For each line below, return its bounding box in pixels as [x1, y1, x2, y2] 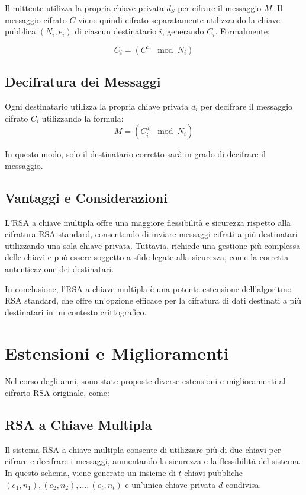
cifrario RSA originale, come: [5, 387, 109, 399]
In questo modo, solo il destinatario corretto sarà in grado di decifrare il [5, 148, 266, 160]
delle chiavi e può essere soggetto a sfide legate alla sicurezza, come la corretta [5, 251, 289, 263]
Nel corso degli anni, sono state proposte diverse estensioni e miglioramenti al [5, 375, 286, 387]
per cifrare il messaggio [178, 2, 262, 14]
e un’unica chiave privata [125, 478, 216, 490]
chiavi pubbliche [184, 467, 243, 479]
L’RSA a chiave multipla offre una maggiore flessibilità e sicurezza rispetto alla [5, 216, 291, 228]
